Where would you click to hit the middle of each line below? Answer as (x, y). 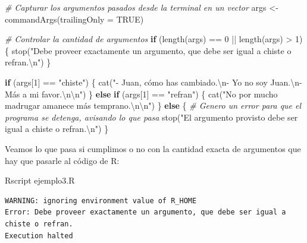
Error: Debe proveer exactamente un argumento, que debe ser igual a (145, 212)
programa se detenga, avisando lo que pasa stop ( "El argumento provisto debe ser (151, 117)
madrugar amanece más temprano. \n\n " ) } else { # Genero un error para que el (153, 105)
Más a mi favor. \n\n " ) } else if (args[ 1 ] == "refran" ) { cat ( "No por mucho (141, 94)
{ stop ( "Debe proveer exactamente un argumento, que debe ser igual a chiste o (148, 50)
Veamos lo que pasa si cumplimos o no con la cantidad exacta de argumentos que (153, 148)
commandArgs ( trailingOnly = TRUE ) (74, 19)
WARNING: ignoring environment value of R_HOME (101, 201)
